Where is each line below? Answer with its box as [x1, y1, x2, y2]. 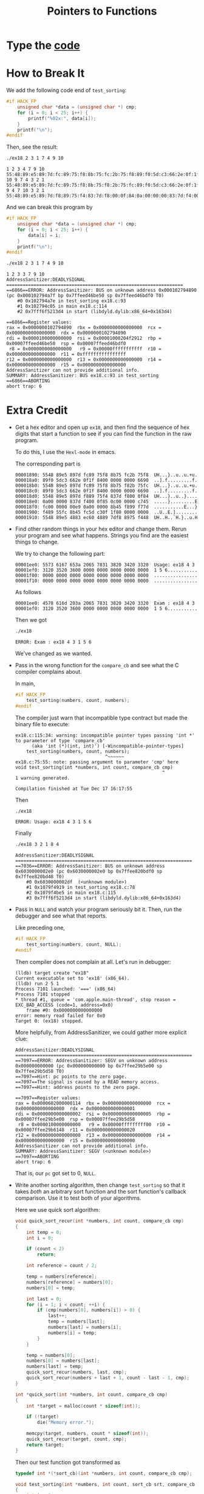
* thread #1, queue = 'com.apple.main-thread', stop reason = [15, 996, 176, 1003]
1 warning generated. [15, 775, 70, 781]
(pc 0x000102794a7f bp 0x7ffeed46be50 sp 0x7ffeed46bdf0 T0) [6, 292, 165, 299]
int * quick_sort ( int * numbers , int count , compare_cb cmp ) [15, 1391, 168, 1398]
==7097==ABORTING [15, 1153, 59, 1159]
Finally [15, 830, 32, 837]
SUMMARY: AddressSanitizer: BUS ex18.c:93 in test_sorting [6, 373, 159, 379]
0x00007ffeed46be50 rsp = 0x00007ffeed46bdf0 [6, 341, 126, 347]
